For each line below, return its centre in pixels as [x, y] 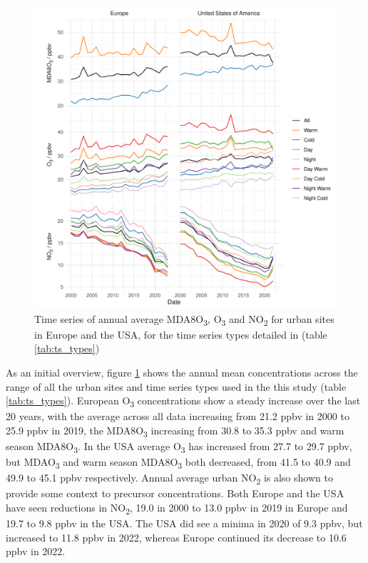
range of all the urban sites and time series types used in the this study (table [176, 386]
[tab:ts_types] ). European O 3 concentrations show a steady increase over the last [183, 401]
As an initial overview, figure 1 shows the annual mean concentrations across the [182, 372]
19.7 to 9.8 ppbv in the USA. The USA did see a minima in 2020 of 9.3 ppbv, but [184, 523]
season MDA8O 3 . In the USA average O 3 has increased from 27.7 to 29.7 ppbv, [179, 447]
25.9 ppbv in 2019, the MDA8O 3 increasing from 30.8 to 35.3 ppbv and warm [175, 431]
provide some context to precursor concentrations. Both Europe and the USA [175, 493]
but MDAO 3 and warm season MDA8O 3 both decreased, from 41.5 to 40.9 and [178, 463]
